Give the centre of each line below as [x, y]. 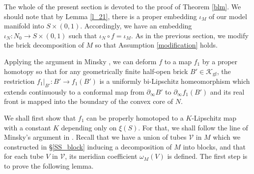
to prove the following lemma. [49, 165]
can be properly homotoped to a [135, 118]
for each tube [24, 156]
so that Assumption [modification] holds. [156, 45]
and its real [227, 91]
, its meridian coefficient [101, 156]
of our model [228, 16]
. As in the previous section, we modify [190, 35]
